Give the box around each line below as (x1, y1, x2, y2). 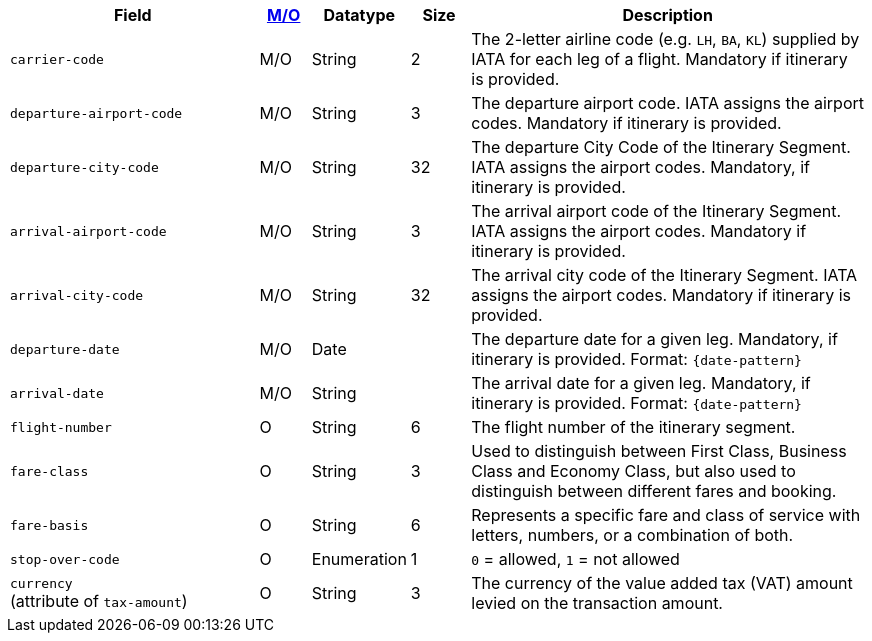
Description (622, 5, 713, 25)
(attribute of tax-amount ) (10, 590, 188, 611)
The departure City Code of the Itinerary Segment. (471, 137, 851, 157)
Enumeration (311, 549, 407, 569)
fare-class (10, 463, 89, 479)
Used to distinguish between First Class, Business (471, 441, 847, 461)
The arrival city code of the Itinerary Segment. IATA (471, 265, 858, 285)
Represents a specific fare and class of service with (471, 505, 861, 525)
